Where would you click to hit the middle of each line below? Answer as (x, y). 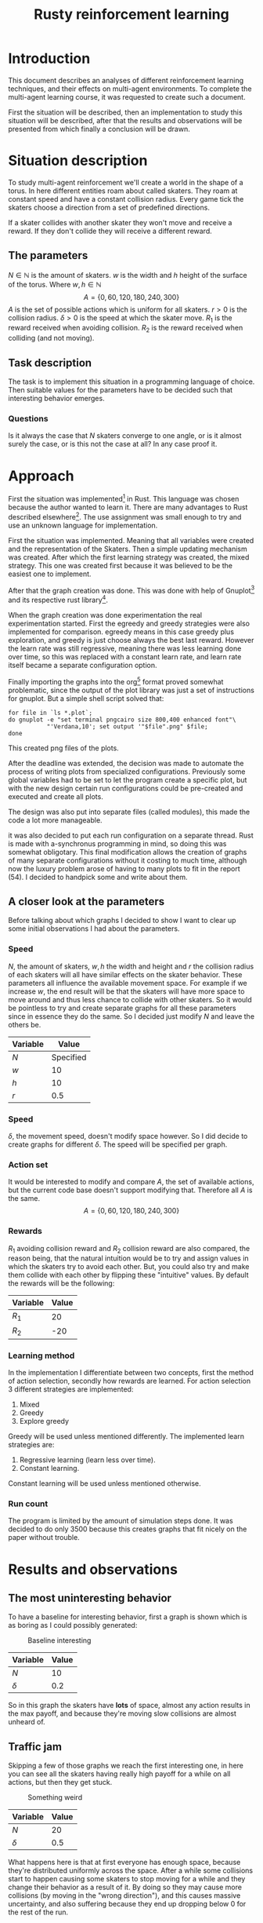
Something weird (55, 1797)
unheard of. (27, 1722)
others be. (25, 1024)
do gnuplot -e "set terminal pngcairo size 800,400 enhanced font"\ (122, 720)
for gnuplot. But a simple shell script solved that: (86, 698)
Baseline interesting (59, 1640)
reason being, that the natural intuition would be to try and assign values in (128, 1258)
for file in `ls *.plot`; (50, 713)
